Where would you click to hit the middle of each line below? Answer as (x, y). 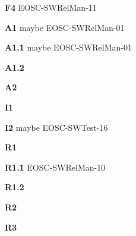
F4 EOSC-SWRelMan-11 (51, 7)
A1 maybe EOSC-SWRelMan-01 (65, 27)
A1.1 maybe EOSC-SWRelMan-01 (68, 47)
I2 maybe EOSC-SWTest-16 (56, 127)
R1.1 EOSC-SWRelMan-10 (55, 167)
